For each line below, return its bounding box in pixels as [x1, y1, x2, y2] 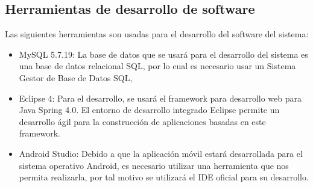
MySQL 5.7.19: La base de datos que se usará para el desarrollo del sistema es [19, 48, 308, 60]
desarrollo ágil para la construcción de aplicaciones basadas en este [19, 115, 266, 127]
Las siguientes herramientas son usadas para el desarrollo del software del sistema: [5, 28, 309, 40]
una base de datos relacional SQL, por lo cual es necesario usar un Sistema [19, 60, 296, 72]
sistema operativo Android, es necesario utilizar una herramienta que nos [19, 159, 289, 171]
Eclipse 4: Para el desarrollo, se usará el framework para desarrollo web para [19, 91, 302, 104]
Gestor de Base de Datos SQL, [19, 71, 133, 84]
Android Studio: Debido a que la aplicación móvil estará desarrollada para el [19, 147, 303, 159]
